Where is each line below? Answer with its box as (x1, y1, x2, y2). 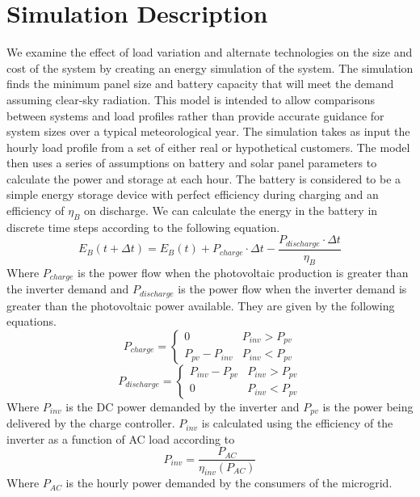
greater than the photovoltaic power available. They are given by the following (6, 297, 395, 314)
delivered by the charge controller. (6, 415, 175, 432)
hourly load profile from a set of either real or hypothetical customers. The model (6, 138, 410, 155)
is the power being (322, 398, 414, 415)
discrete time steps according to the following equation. (6, 218, 280, 235)
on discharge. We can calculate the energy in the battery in (84, 202, 378, 219)
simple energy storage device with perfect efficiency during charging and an (6, 186, 379, 203)
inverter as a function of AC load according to (6, 430, 235, 447)
